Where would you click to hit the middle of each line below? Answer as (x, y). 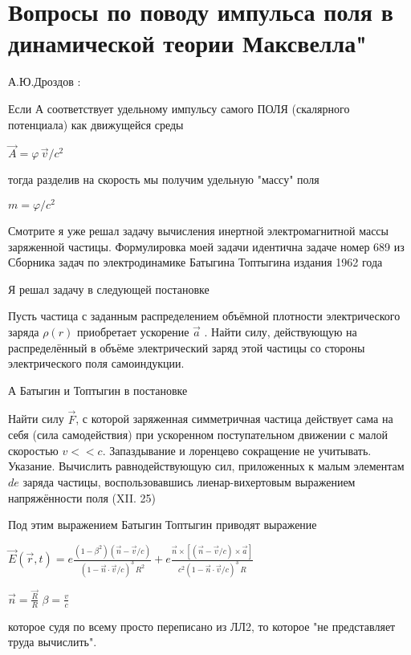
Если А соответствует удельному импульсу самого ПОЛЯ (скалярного (179, 108)
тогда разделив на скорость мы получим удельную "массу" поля (164, 179)
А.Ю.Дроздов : (45, 81)
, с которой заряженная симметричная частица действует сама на (234, 419)
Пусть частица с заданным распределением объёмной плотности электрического (204, 316)
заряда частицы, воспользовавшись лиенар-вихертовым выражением (189, 481)
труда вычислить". (53, 642)
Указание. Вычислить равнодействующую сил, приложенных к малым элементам (206, 466)
